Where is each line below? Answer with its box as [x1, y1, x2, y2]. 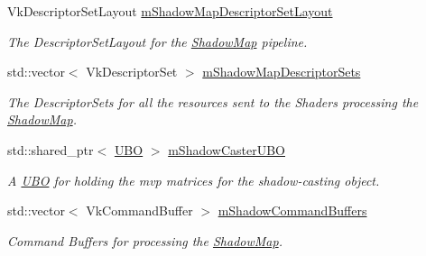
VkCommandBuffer [86, 201, 193, 220]
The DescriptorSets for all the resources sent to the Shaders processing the [7, 92, 419, 111]
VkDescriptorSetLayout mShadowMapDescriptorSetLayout [7, 2, 333, 20]
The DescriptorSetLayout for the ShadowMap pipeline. [7, 32, 308, 50]
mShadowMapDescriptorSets [202, 62, 361, 81]
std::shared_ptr [7, 140, 94, 159]
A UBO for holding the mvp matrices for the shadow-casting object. [7, 170, 380, 189]
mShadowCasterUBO [168, 140, 285, 159]
